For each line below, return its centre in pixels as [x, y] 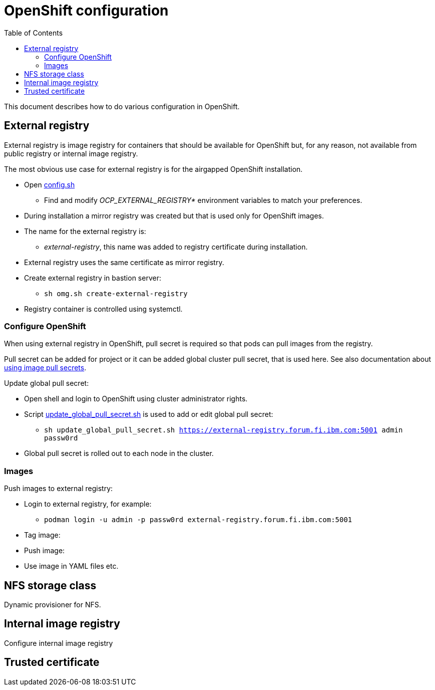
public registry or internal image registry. [71, 153]
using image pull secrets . [45, 368]
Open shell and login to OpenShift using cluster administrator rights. [136, 399]
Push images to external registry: [59, 489]
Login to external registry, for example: [88, 504]
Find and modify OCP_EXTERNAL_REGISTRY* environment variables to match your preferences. [203, 200]
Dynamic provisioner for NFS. [53, 604]
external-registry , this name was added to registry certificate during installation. [176, 247]
